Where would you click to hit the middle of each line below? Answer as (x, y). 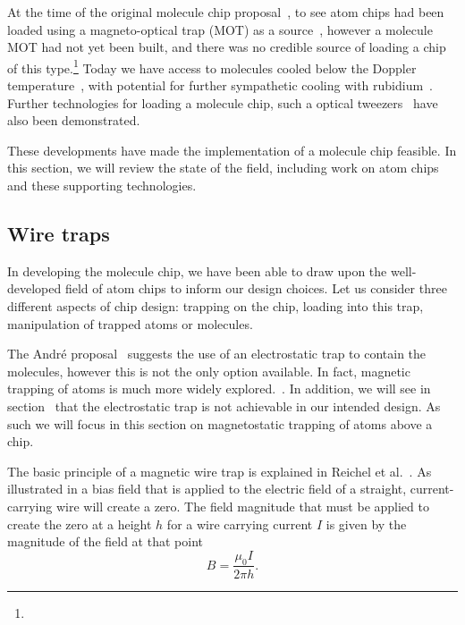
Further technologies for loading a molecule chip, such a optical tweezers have (223, 102)
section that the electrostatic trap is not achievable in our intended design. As (224, 405)
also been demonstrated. (74, 120)
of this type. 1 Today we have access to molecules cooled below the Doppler (212, 66)
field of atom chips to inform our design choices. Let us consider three (256, 288)
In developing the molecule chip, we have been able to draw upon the (197, 270)
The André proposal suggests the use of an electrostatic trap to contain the (217, 354)
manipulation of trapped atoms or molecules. (130, 323)
